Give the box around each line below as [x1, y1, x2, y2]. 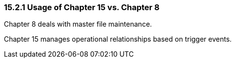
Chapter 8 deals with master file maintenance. [4, 20, 152, 29]
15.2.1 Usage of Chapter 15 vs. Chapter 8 [4, 2, 160, 12]
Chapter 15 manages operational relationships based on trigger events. [4, 35, 232, 44]
